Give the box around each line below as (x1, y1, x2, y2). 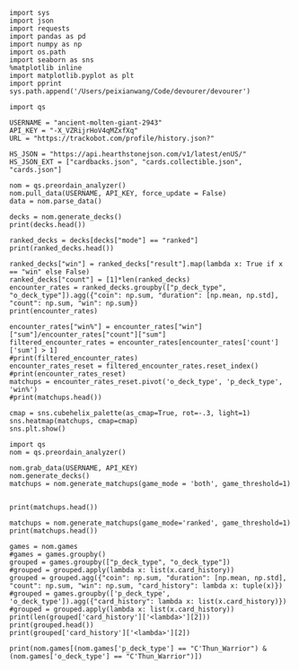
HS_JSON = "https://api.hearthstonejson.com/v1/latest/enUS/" (9, 150, 247, 159)
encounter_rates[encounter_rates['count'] (118, 338, 279, 347)
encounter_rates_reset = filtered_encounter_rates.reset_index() (9, 361, 259, 370)
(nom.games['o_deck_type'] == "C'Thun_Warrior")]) (9, 652, 203, 661)
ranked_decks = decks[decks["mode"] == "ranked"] (9, 236, 199, 245)
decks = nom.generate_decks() (9, 213, 123, 222)
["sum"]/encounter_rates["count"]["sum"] (9, 330, 167, 339)
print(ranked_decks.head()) (9, 244, 115, 253)
